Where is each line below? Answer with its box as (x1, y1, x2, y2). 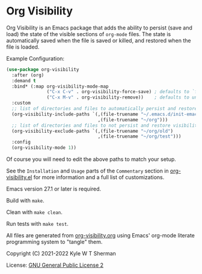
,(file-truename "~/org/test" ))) (97, 133, 182, 139)
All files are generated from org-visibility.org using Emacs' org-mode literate (6, 232, 195, 239)
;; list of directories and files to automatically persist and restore (11, 106, 198, 112)
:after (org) (11, 72, 44, 78)
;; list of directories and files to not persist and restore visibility (11, 122, 200, 129)
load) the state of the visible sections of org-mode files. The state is (6, 30, 171, 37)
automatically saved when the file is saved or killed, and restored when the (6, 37, 191, 44)
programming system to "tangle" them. (6, 239, 103, 246)
